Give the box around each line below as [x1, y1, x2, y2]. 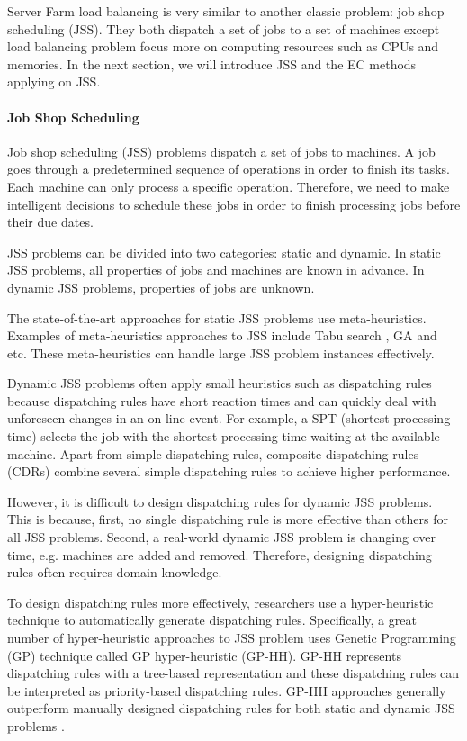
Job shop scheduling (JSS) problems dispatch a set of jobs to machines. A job [7, 141, 436, 160]
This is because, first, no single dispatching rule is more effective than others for [7, 510, 448, 529]
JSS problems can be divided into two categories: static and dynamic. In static [7, 242, 441, 261]
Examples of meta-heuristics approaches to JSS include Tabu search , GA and [7, 326, 437, 345]
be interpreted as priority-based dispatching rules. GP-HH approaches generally [7, 681, 446, 700]
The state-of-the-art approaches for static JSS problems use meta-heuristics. [7, 308, 427, 327]
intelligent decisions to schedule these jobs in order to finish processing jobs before [7, 194, 461, 213]
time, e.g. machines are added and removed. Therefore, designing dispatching [7, 545, 432, 564]
